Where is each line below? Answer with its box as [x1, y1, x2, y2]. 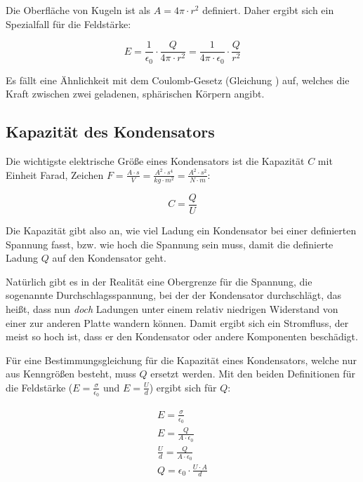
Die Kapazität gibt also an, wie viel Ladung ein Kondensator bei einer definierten [6, 222, 357, 237]
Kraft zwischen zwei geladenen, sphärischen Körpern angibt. [6, 86, 265, 101]
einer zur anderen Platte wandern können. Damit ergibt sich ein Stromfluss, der [6, 315, 349, 330]
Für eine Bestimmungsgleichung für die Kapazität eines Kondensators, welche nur [6, 352, 357, 367]
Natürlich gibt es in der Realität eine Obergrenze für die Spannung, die [6, 274, 312, 288]
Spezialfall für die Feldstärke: [6, 16, 131, 31]
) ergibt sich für [149, 380, 217, 394]
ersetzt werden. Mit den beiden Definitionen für [150, 366, 355, 381]
